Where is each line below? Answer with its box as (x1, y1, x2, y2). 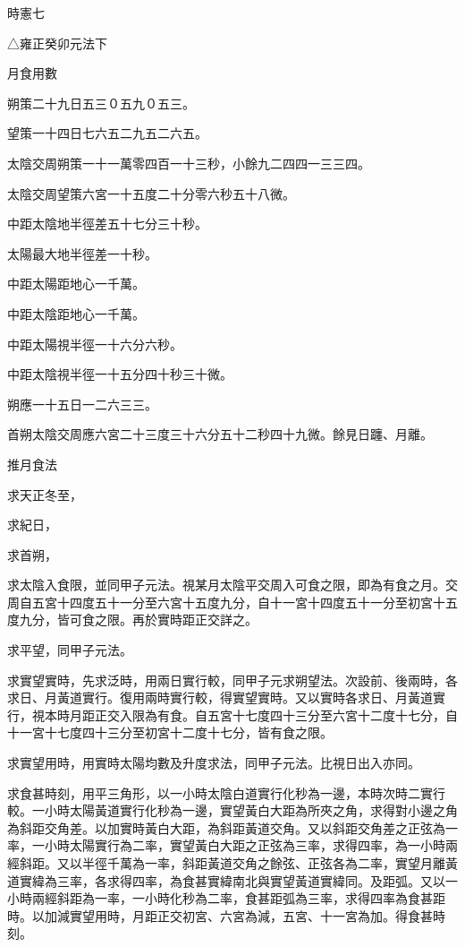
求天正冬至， (7, 485, 82, 504)
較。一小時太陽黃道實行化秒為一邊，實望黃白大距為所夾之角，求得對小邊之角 (7, 801, 458, 820)
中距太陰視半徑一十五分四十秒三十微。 (7, 365, 232, 383)
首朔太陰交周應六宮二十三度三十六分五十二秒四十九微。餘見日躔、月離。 (7, 425, 433, 443)
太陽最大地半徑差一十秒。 (7, 244, 157, 263)
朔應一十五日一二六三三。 (7, 394, 157, 413)
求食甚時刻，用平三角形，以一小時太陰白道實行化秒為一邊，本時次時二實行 (7, 783, 445, 802)
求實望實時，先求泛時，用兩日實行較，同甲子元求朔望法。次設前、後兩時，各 (7, 670, 458, 689)
